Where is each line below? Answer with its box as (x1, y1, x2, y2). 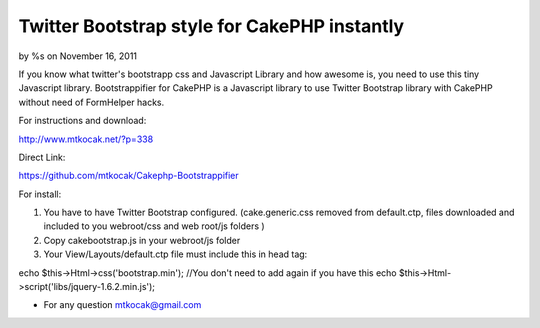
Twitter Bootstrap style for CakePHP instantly (18, 15, 405, 37)
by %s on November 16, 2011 (18, 50, 138, 62)
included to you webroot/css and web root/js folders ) (43, 220, 265, 232)
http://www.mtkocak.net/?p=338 (18, 133, 154, 145)
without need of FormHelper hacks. (18, 96, 165, 108)
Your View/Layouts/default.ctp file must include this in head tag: (43, 248, 308, 260)
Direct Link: (18, 151, 66, 163)
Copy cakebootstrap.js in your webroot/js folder (43, 234, 241, 246)
